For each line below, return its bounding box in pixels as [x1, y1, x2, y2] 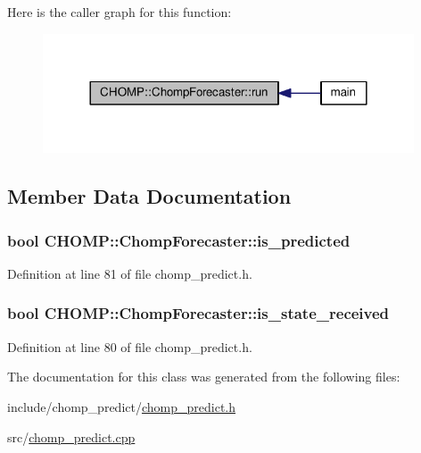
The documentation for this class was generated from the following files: [7, 367, 400, 386]
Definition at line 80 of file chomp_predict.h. [7, 337, 252, 356]
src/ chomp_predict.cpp [7, 427, 136, 446]
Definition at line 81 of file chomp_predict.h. [7, 264, 252, 282]
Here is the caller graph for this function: [7, 3, 232, 21]
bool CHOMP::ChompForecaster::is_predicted [7, 229, 351, 251]
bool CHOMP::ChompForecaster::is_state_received [7, 302, 390, 324]
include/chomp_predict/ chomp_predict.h [7, 397, 236, 415]
